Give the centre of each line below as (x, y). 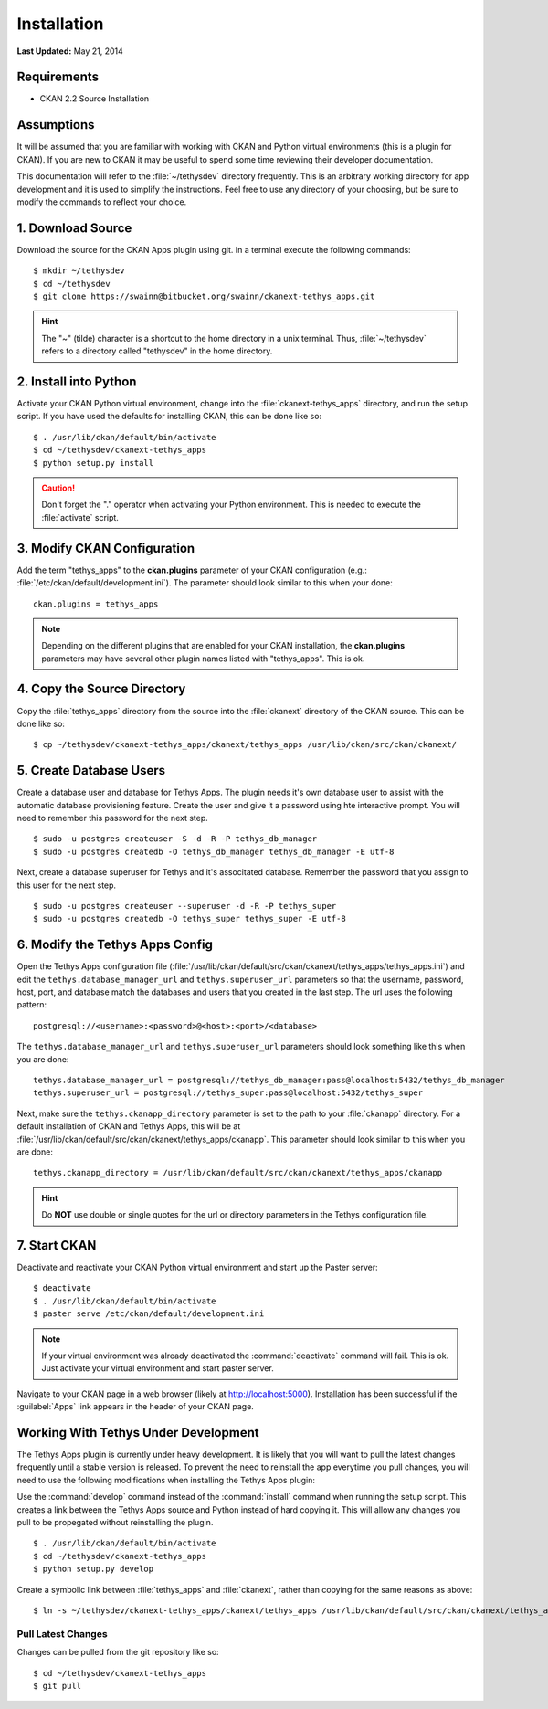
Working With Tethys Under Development (138, 1433)
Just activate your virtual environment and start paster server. (158, 1368)
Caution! (58, 488)
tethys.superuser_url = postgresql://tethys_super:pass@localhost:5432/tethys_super (228, 1093)
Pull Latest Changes (63, 1633)
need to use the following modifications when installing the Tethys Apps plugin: (166, 1480)
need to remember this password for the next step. (113, 818)
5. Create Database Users (91, 770)
